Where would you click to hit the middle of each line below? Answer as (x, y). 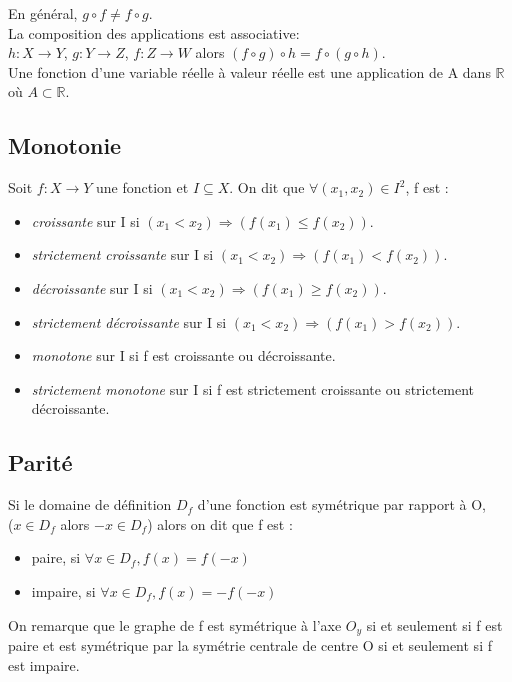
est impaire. (44, 664)
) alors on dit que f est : (220, 523)
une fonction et (142, 187)
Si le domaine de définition (90, 504)
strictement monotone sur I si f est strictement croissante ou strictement (253, 388)
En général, (43, 13)
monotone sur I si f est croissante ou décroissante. (183, 355)
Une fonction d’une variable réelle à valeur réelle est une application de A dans (249, 71)
